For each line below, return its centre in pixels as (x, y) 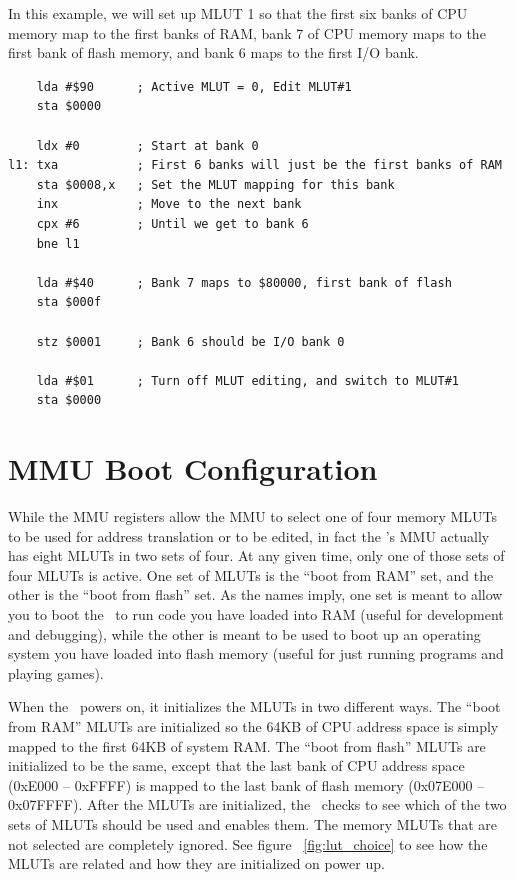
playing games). (56, 672)
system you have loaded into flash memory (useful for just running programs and (256, 653)
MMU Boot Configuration (193, 468)
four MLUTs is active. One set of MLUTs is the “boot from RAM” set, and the (251, 574)
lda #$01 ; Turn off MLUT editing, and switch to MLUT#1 (248, 380)
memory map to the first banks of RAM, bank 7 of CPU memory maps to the (247, 32)
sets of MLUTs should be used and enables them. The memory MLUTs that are (253, 823)
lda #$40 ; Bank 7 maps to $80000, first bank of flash (244, 282)
